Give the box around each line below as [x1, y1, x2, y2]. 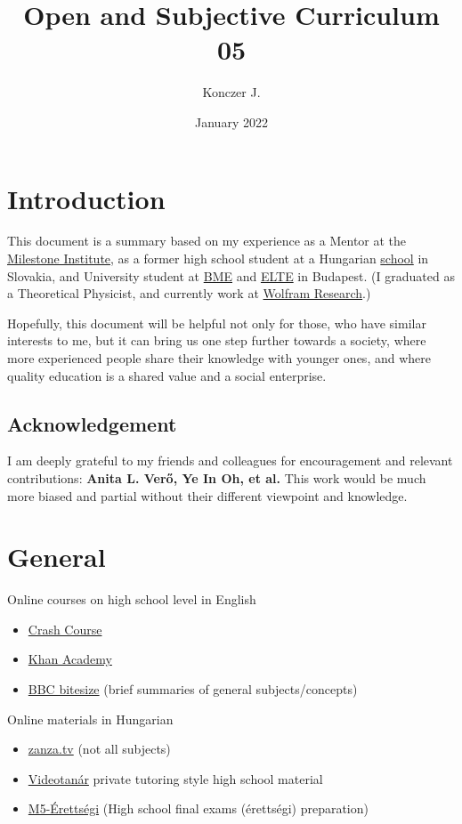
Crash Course [28, 619, 102, 638]
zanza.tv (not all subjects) [28, 739, 171, 758]
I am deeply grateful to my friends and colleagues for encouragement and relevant [7, 451, 453, 470]
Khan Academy [28, 650, 112, 668]
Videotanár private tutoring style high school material [28, 769, 323, 788]
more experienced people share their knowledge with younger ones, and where [7, 349, 431, 367]
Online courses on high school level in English [7, 590, 256, 609]
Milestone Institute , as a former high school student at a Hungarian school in [7, 249, 429, 268]
